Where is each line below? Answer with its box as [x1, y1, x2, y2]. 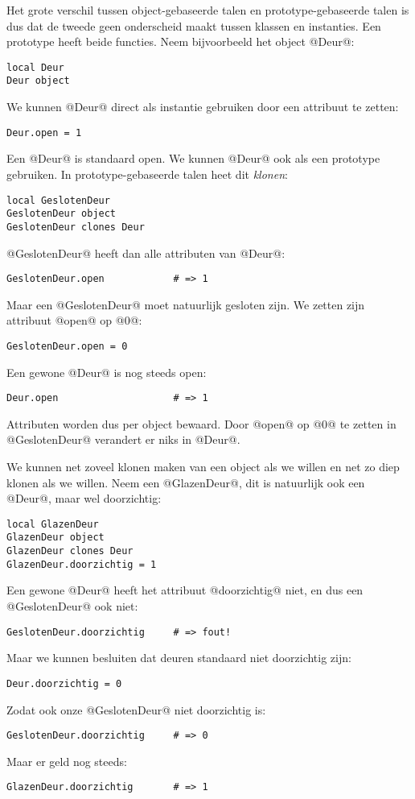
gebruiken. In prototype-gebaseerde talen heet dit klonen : [6, 165, 288, 182]
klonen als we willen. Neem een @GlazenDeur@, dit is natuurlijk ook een [6, 474, 365, 491]
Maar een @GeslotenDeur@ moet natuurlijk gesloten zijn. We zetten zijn [6, 296, 365, 313]
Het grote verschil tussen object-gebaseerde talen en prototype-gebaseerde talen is [6, 2, 409, 18]
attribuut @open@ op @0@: [6, 312, 142, 329]
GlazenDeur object [6, 532, 105, 544]
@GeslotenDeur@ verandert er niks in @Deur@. [6, 431, 240, 448]
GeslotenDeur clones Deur [6, 221, 145, 233]
